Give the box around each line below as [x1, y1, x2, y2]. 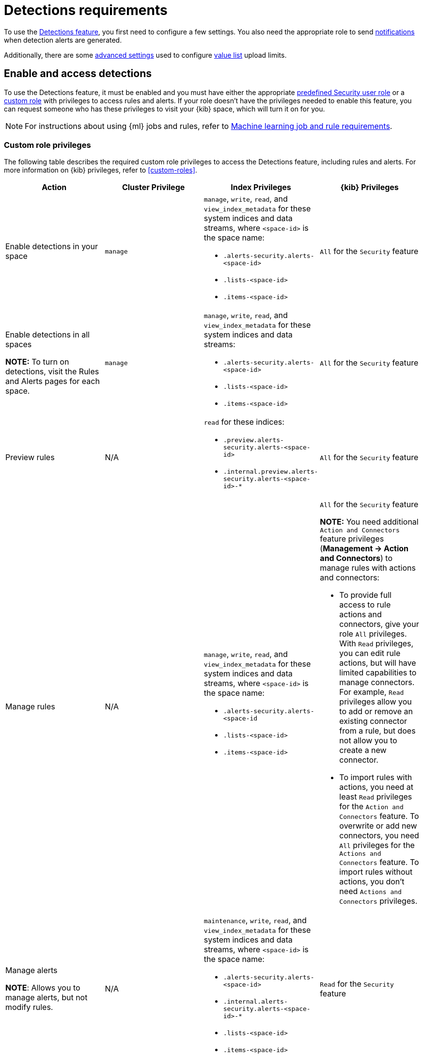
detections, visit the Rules [5, 367, 99, 377]
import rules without [339, 867, 413, 877]
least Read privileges [339, 792, 412, 802]
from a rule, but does [339, 726, 416, 736]
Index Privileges [231, 182, 291, 192]
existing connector [339, 716, 407, 726]
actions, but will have [339, 658, 416, 668]
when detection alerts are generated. [4, 35, 122, 44]
